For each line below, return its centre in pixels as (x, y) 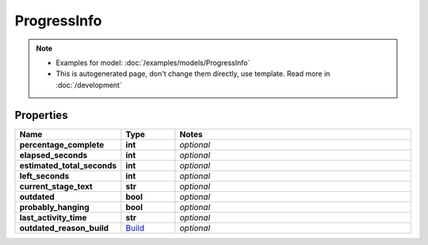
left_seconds (44, 176)
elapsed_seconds (53, 155)
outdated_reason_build (64, 228)
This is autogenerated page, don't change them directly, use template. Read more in (193, 74)
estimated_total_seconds (68, 165)
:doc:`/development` (89, 85)
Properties (41, 115)
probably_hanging (55, 207)
